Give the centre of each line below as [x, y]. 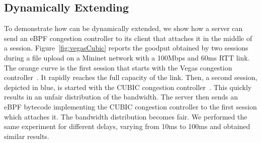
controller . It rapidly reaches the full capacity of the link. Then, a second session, [131, 77]
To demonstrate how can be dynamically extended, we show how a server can [123, 28]
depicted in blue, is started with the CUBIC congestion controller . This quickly [128, 87]
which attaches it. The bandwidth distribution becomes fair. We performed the [126, 116]
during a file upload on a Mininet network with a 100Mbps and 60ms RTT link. [127, 57]
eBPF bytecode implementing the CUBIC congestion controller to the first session [130, 106]
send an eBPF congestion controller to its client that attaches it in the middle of [128, 38]
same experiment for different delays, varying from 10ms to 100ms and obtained [127, 126]
